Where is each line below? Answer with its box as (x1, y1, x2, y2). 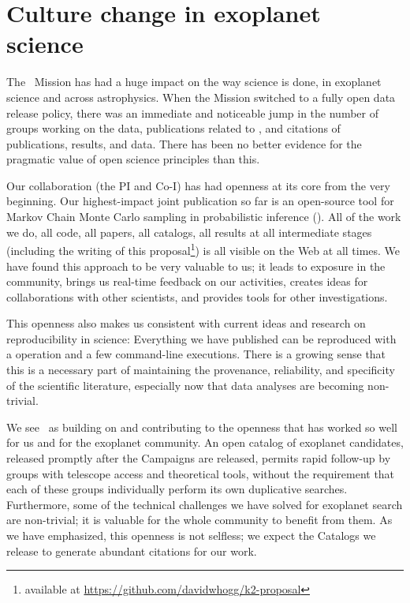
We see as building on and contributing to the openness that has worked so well (6, 418, 397, 435)
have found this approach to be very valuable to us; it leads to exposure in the (6, 257, 386, 274)
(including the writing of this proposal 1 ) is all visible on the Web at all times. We (6, 240, 401, 258)
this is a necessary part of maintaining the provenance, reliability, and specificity (6, 361, 395, 378)
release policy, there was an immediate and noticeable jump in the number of (6, 104, 378, 121)
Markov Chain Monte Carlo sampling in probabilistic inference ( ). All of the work (6, 208, 401, 225)
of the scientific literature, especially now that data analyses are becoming (6, 376, 364, 393)
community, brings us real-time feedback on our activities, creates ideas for (6, 273, 368, 290)
